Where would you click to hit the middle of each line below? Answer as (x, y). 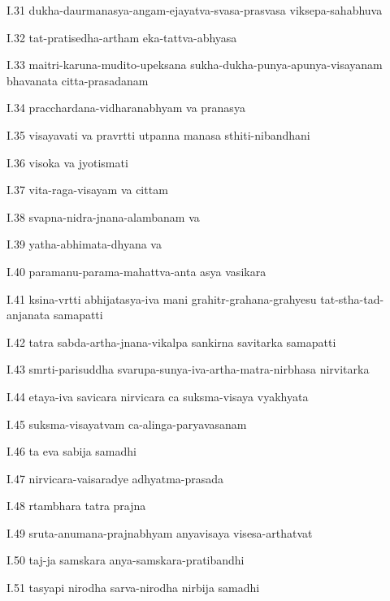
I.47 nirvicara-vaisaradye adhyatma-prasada (115, 478)
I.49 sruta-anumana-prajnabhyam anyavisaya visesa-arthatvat (160, 532)
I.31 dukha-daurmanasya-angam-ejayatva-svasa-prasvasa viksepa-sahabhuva (195, 10)
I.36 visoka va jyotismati (67, 162)
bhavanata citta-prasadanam (78, 80)
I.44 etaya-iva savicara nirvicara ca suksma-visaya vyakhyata (158, 396)
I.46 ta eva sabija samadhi (71, 451)
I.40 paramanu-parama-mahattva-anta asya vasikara (136, 271)
